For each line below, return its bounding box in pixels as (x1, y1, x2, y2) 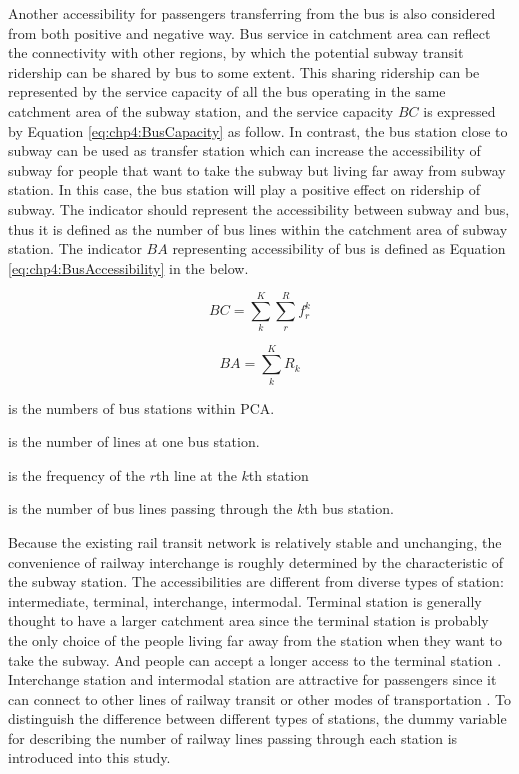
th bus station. (304, 498, 394, 519)
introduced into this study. (8, 747, 171, 768)
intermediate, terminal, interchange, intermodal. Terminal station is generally (8, 590, 482, 611)
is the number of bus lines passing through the (8, 498, 293, 519)
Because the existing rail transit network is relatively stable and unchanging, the (8, 531, 502, 552)
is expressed (423, 100, 496, 121)
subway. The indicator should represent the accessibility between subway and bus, (8, 198, 510, 219)
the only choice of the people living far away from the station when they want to (8, 629, 503, 650)
